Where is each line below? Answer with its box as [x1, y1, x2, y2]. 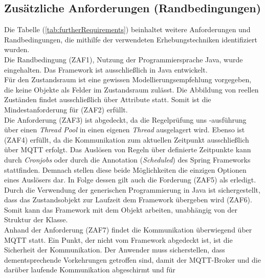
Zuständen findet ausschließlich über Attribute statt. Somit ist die [4, 94, 211, 105]
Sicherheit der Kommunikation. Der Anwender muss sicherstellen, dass [4, 244, 225, 255]
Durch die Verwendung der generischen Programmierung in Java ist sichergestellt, [4, 184, 260, 195]
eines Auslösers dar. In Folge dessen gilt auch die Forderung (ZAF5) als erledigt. [4, 174, 256, 185]
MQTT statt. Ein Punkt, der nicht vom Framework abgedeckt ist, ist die [4, 234, 233, 245]
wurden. [4, 44, 30, 55]
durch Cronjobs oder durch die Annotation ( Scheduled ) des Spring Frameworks [4, 154, 251, 165]
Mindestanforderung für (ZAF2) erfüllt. [4, 104, 128, 114]
